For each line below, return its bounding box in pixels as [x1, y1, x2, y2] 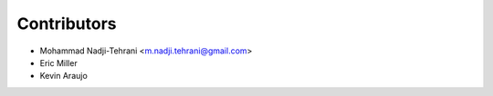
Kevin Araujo [39, 71, 89, 82]
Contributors [16, 14, 118, 34]
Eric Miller [39, 57, 78, 68]
